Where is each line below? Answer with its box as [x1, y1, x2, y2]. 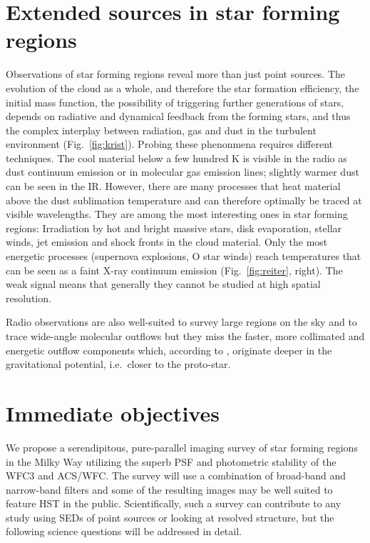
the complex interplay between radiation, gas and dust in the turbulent [6, 122, 317, 137]
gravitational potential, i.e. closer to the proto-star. [6, 357, 231, 372]
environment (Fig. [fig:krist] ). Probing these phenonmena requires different [6, 136, 334, 151]
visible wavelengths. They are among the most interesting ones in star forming [6, 206, 348, 221]
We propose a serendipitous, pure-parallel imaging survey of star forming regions [6, 439, 358, 454]
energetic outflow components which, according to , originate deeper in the [6, 342, 332, 357]
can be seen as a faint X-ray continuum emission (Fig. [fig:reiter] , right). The [6, 262, 343, 277]
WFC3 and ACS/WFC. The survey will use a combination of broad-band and [6, 468, 346, 483]
